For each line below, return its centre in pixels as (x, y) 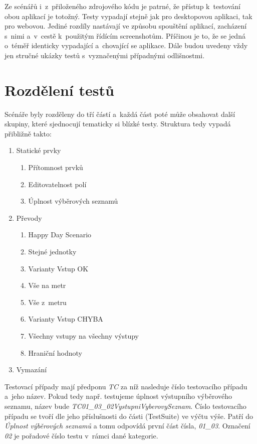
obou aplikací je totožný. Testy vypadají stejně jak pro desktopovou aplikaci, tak (128, 16)
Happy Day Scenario (60, 235)
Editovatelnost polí (57, 184)
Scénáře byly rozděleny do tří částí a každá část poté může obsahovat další (120, 114)
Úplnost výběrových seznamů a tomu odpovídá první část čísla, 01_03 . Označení (127, 426)
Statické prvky (39, 150)
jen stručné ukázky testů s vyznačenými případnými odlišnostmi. (105, 55)
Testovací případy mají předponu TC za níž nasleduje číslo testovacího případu (126, 386)
